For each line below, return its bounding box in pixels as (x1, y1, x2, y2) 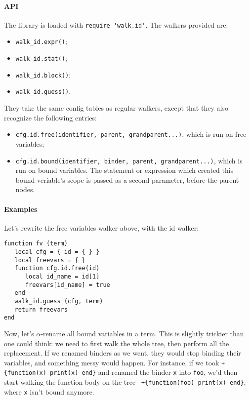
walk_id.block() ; (15, 69, 71, 80)
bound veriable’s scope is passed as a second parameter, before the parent (15, 174, 239, 185)
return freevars (14, 306, 68, 313)
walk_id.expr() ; (15, 36, 67, 46)
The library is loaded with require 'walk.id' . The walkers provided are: (4, 19, 228, 30)
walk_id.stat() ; (15, 53, 67, 63)
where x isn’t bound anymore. (4, 386, 94, 397)
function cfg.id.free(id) (14, 265, 100, 272)
